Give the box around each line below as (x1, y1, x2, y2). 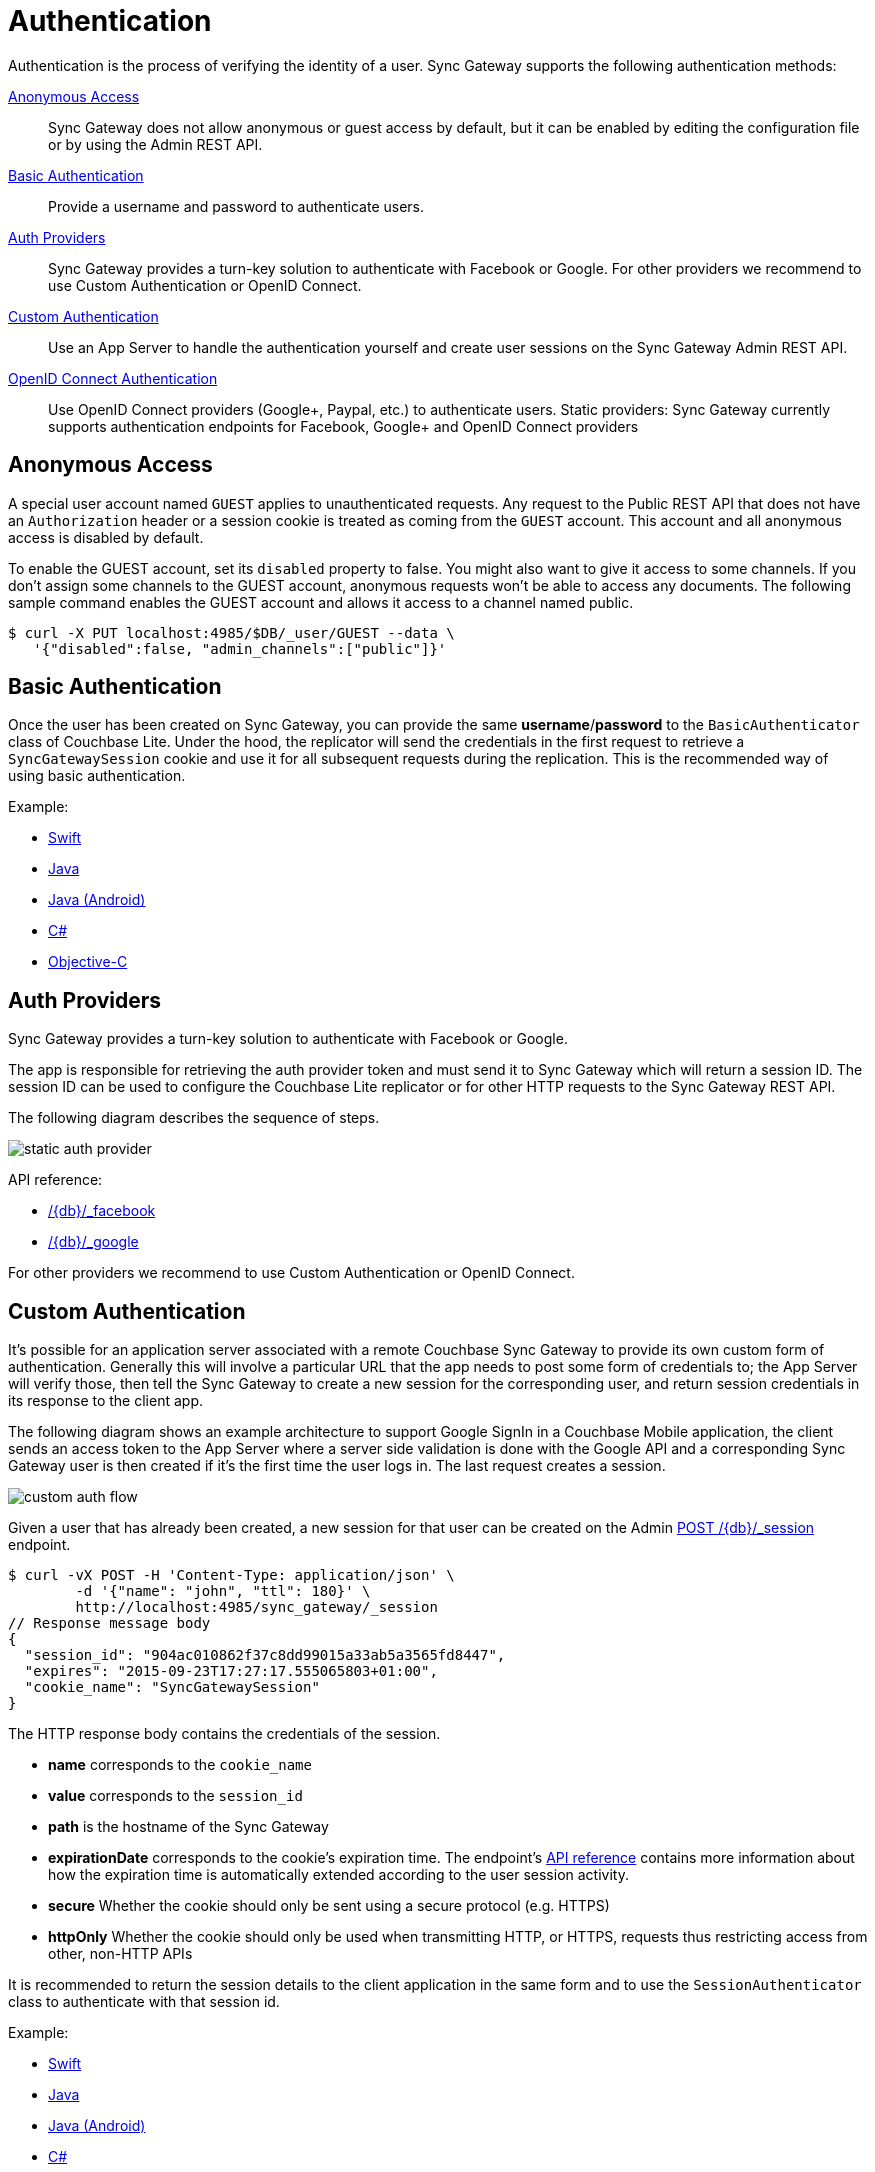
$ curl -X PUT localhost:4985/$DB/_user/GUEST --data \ (8, 624, 455, 641)
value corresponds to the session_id (48, 1787, 303, 1805)
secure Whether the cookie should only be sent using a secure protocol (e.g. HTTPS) (48, 1897, 610, 1915)
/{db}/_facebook (48, 1202, 156, 1220)
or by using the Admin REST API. (48, 135, 263, 153)
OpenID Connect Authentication (8, 369, 218, 387)
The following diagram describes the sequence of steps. (8, 1109, 380, 1127)
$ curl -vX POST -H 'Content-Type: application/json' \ (8, 1567, 455, 1584)
